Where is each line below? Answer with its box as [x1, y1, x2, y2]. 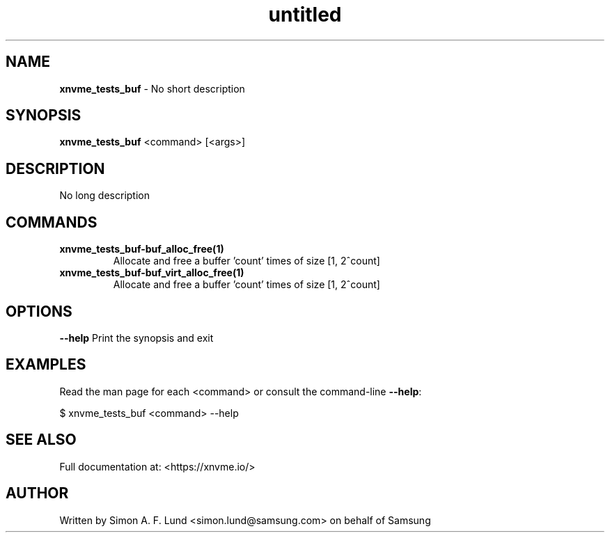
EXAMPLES [6, 356, 86, 374]
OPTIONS [6, 302, 72, 320]
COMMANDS [6, 213, 97, 231]
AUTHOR [6, 484, 69, 503]
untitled [268, 3, 342, 26]
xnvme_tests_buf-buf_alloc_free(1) [59, 243, 224, 255]
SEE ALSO [6, 431, 77, 449]
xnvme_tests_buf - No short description [59, 82, 245, 95]
